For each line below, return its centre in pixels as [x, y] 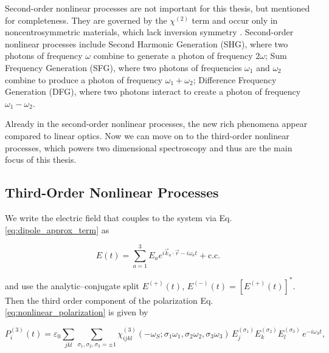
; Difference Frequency [235, 79]
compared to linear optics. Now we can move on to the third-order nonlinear [147, 135]
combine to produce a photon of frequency [84, 79]
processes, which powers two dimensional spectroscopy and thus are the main [149, 147]
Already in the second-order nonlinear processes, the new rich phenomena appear [156, 124]
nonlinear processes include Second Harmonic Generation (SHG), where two [147, 43]
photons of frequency [44, 56]
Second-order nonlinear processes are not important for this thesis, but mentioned [158, 8]
